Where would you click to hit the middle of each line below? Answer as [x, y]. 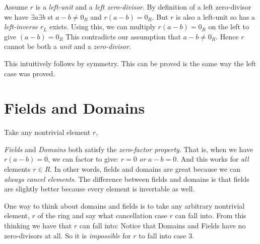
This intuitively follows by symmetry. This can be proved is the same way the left [130, 63]
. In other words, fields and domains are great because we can [145, 169]
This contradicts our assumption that [123, 36]
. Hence [227, 36]
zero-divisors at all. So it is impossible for [68, 235]
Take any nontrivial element [47, 132]
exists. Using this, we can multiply [103, 27]
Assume [16, 7]
